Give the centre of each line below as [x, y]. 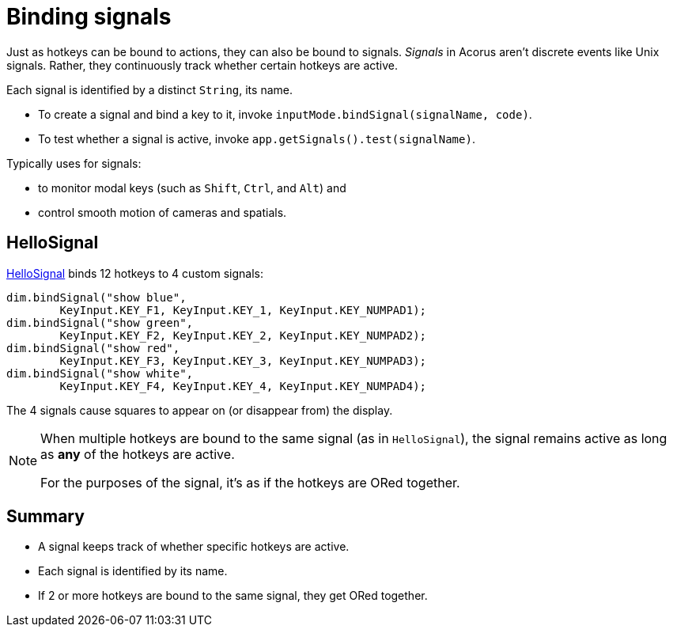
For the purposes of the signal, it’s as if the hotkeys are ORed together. [250, 482]
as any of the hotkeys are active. [138, 454]
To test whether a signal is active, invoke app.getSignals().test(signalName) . [257, 138]
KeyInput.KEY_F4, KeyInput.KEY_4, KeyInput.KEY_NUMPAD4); [243, 386]
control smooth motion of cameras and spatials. [163, 212]
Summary [45, 517]
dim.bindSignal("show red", [93, 348]
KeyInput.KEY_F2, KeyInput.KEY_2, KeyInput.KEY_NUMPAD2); [243, 335]
